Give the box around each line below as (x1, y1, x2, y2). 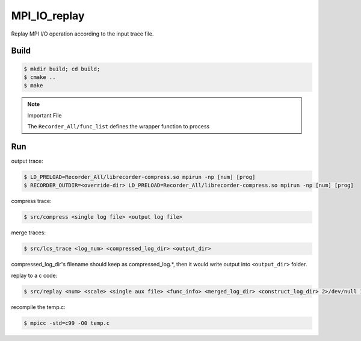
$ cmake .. (23, 74, 56, 81)
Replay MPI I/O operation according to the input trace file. (11, 30, 154, 37)
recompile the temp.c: (11, 303, 66, 310)
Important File (27, 111, 62, 119)
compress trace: (11, 198, 52, 205)
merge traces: (11, 229, 46, 236)
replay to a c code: (11, 272, 58, 279)
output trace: (11, 157, 43, 164)
